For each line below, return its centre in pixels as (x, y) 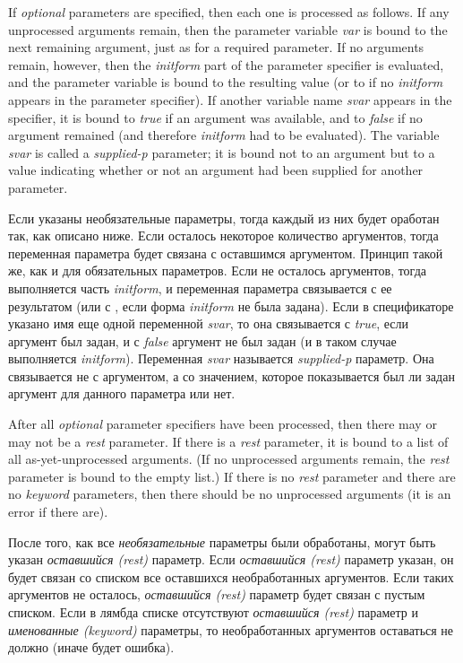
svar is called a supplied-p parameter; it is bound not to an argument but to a (222, 152)
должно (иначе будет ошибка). (91, 647)
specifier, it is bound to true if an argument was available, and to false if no (215, 117)
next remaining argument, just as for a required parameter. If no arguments (216, 47)
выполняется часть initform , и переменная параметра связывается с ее (200, 288)
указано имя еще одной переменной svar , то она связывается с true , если (208, 323)
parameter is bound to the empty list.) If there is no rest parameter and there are (232, 476)
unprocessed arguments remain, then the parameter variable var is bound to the (228, 29)
